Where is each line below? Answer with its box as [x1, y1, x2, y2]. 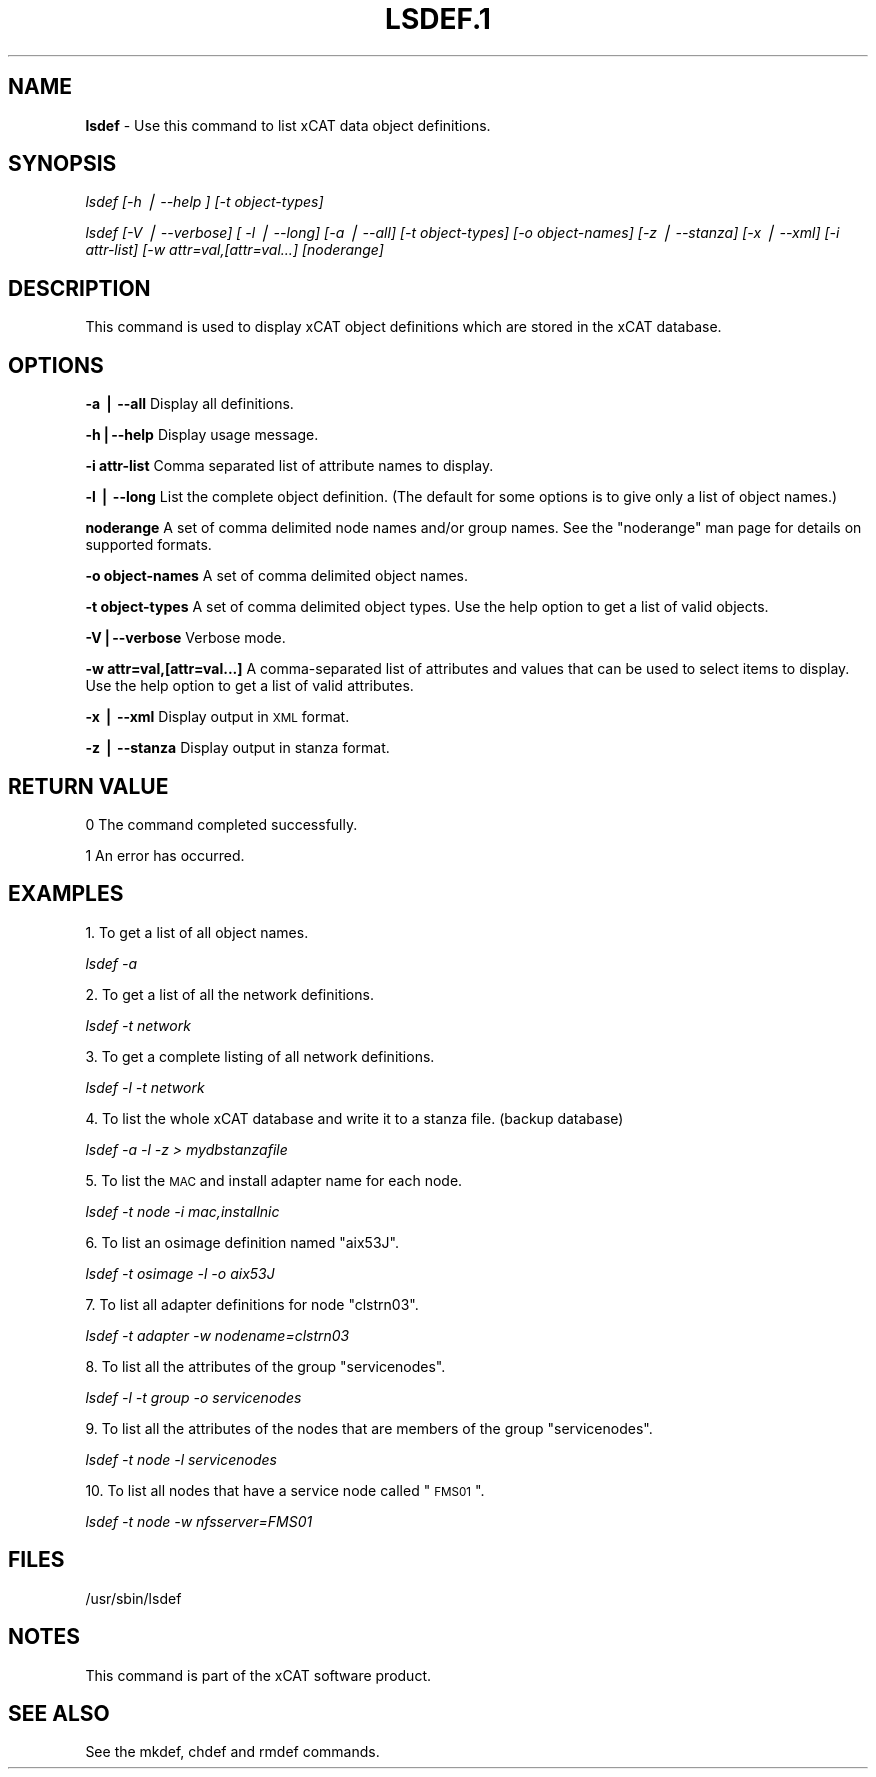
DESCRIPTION [8, 275, 151, 301]
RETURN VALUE [8, 773, 169, 799]
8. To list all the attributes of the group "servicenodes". [85, 1357, 446, 1375]
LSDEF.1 [385, 2, 491, 36]
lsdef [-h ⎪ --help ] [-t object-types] [85, 193, 324, 211]
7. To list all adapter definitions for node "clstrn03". [85, 1295, 419, 1313]
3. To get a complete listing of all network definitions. [85, 1047, 435, 1065]
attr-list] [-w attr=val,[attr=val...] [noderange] [85, 241, 384, 259]
